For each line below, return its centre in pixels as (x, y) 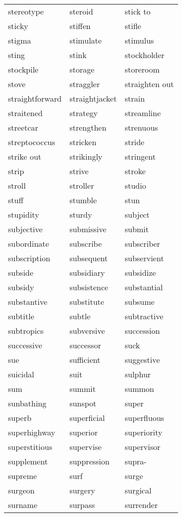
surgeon (21, 490)
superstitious (30, 447)
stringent (140, 156)
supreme (22, 476)
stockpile (23, 69)
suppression (90, 461)
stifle (133, 26)
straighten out (149, 84)
